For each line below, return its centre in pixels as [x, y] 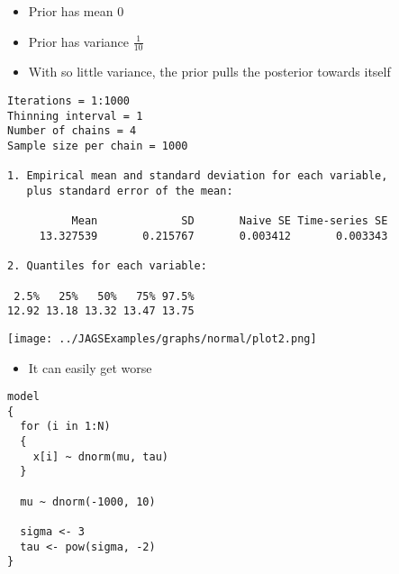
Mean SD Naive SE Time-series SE [230, 221]
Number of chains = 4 [72, 131]
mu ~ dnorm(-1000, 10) [88, 501]
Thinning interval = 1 [75, 116]
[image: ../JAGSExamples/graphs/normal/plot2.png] [162, 338]
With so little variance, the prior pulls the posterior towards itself [209, 72]
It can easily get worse [90, 367]
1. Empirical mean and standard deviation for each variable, [198, 176]
